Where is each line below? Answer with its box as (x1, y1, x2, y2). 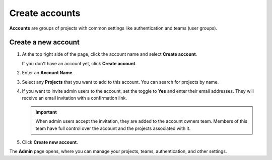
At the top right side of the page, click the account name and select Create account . (22, 51, 197, 57)
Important (35, 109, 57, 115)
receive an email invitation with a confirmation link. (22, 95, 127, 101)
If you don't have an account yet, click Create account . (22, 60, 137, 66)
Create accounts (9, 8, 81, 19)
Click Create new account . (22, 139, 78, 145)
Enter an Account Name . (22, 70, 74, 76)
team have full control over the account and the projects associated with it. (35, 125, 191, 131)
